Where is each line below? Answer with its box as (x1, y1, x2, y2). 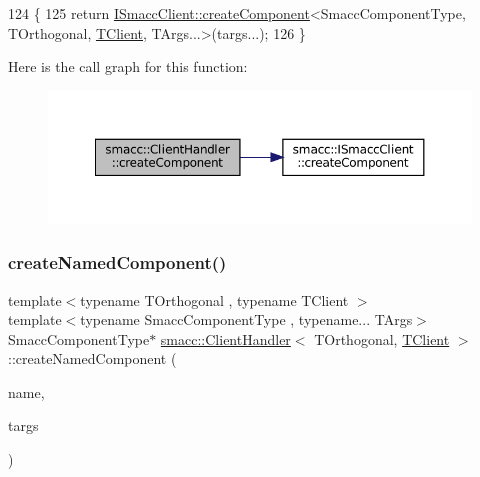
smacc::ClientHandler (160, 328, 291, 349)
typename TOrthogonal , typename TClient (80, 289, 349, 310)
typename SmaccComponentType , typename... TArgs (80, 309, 413, 330)
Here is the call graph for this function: (8, 56, 248, 77)
